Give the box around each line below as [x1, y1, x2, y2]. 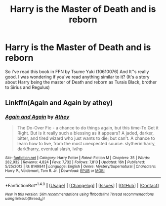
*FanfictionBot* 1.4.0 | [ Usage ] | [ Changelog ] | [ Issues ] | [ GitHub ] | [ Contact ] [5, 181, 159, 188]
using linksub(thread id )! [5, 196, 45, 202]
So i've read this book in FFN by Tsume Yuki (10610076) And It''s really [5, 68, 149, 75]
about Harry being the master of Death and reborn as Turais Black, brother [5, 79, 157, 85]
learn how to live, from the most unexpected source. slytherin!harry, [17, 140, 156, 146]
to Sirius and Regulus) [5, 84, 50, 90]
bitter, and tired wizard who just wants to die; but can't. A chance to [17, 135, 156, 141]
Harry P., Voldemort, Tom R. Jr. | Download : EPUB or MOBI [5, 168, 105, 173]
